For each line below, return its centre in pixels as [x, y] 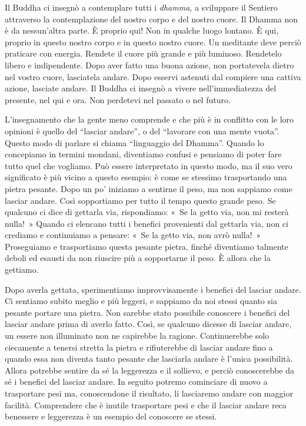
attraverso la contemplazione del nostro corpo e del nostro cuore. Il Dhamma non [152, 19]
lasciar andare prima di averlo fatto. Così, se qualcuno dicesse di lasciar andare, [148, 324]
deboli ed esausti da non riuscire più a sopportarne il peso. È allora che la [138, 258]
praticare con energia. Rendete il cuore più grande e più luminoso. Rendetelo [143, 53]
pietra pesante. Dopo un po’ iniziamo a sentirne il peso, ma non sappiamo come [149, 188]
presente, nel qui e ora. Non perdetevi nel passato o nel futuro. [118, 99]
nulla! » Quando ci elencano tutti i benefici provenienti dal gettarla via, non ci [147, 223]
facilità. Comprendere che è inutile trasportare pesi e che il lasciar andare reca [146, 404]
